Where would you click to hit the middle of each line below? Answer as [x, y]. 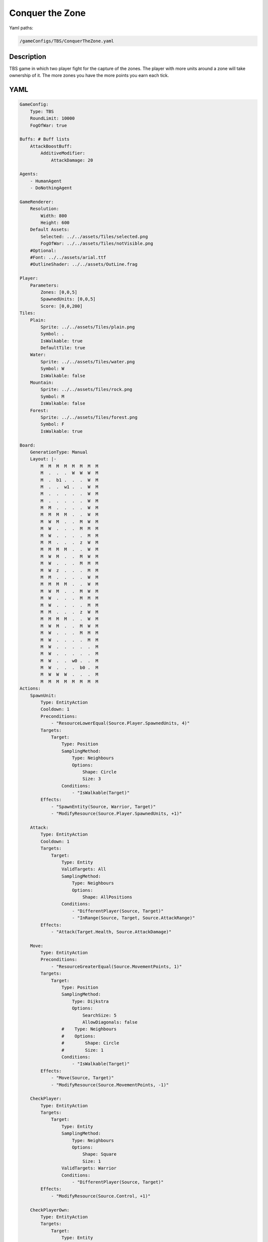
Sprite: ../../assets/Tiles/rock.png [86, 389]
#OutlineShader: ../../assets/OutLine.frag [84, 264]
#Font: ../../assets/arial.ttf [68, 258]
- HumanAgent [46, 181]
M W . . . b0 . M [69, 668]
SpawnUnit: [43, 695]
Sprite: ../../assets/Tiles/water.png [88, 362]
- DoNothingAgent [51, 188]
